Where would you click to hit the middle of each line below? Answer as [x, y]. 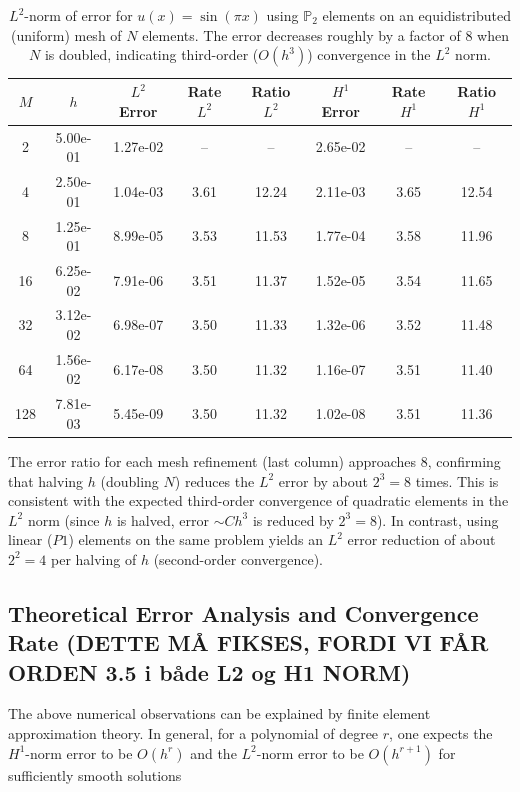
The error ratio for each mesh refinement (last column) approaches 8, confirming [254, 460]
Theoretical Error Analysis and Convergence [243, 612]
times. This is [457, 480]
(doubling [129, 480]
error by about [323, 480]
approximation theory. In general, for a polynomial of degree [193, 733]
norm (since [63, 519]
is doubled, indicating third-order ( [151, 54]
